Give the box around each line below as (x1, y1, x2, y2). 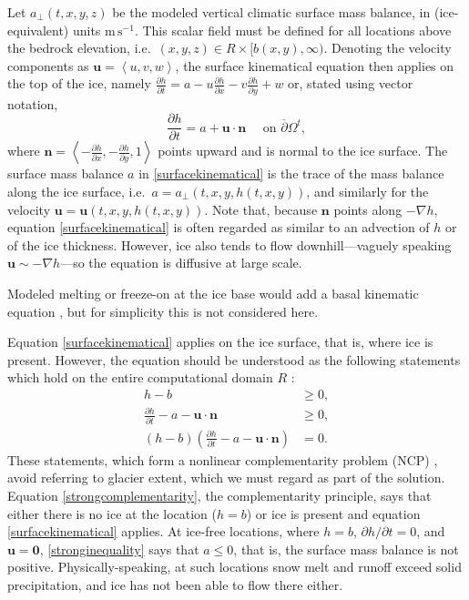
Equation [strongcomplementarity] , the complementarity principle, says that (7, 485, 432, 504)
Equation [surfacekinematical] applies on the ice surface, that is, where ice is (7, 332, 433, 351)
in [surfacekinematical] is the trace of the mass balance (138, 164, 444, 183)
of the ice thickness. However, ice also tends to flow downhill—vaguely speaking (7, 235, 452, 254)
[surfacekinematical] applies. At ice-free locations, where (7, 522, 320, 541)
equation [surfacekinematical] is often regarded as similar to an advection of (7, 218, 430, 237)
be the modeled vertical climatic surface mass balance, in (112, 3, 431, 21)
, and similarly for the (306, 181, 429, 200)
